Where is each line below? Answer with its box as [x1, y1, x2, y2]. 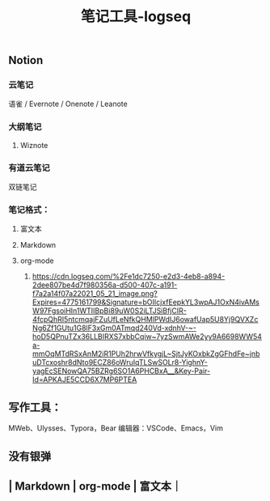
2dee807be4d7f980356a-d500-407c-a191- [32, 280, 178, 290]
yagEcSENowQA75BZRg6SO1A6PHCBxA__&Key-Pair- [32, 366, 211, 376]
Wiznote [19, 140, 49, 150]
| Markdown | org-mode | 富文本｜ [8, 479, 183, 493]
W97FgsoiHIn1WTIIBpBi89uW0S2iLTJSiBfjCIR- [32, 306, 188, 316]
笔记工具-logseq [80, 7, 192, 26]
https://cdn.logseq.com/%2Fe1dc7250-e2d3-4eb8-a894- [32, 272, 226, 282]
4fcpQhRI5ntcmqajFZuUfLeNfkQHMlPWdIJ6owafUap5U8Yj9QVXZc [32, 315, 259, 325]
